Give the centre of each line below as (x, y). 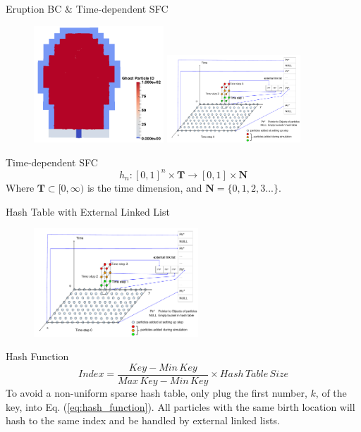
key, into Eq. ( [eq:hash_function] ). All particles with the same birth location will (180, 406)
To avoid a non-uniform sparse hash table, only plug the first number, (157, 392)
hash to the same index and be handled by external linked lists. (143, 420)
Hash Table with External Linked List (88, 211)
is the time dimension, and (145, 187)
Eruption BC (34, 8)
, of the (331, 392)
